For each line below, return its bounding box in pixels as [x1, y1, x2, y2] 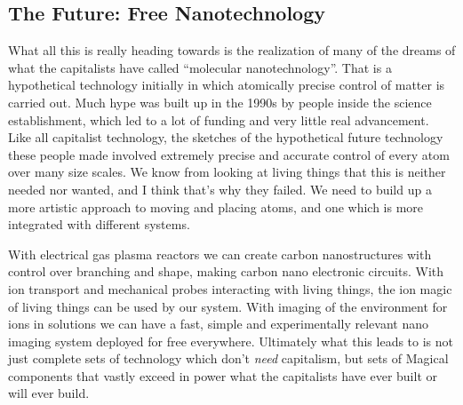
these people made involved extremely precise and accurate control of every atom [8, 145, 450, 163]
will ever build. [8, 384, 90, 402]
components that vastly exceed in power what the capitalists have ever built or [8, 366, 437, 385]
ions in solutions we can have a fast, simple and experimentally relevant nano [8, 314, 428, 333]
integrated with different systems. [8, 215, 190, 234]
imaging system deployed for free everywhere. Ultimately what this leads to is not [8, 331, 454, 350]
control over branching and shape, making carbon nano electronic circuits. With [8, 262, 444, 281]
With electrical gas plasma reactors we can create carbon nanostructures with [8, 244, 432, 263]
